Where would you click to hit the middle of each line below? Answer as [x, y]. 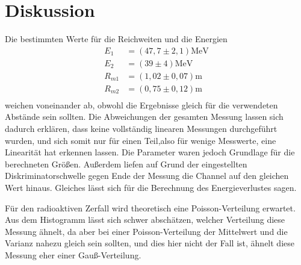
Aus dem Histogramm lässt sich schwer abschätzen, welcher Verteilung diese [145, 220]
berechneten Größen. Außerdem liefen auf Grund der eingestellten [126, 164]
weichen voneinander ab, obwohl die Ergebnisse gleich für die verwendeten [141, 104]
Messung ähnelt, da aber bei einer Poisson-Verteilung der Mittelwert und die [146, 231]
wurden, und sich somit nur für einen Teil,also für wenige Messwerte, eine [141, 140]
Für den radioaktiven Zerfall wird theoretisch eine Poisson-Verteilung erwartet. [150, 207]
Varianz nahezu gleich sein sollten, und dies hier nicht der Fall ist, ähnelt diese [150, 243]
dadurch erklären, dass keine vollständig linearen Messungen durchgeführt [141, 129]
